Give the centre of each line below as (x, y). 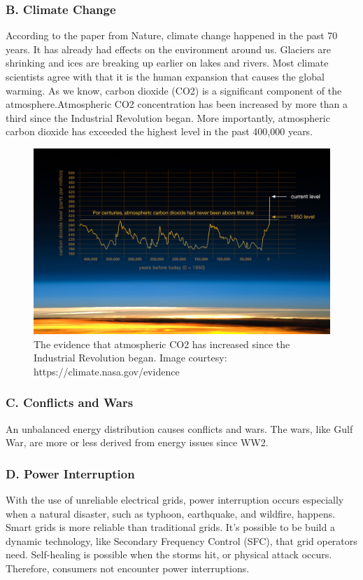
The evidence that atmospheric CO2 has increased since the (162, 344)
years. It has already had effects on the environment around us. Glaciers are (169, 49)
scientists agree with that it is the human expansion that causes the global (165, 76)
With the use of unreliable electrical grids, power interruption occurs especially (175, 499)
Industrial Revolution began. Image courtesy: (130, 358)
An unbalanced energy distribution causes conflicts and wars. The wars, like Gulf (179, 428)
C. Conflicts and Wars (70, 402)
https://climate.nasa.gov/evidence (107, 371)
